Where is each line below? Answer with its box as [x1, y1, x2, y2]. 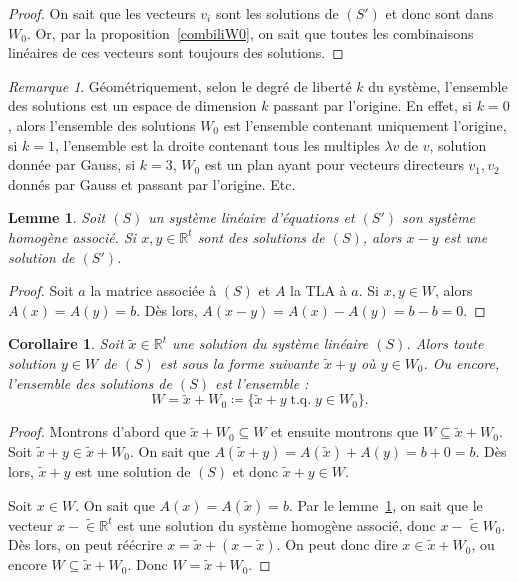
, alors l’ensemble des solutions [8, 114, 196, 135]
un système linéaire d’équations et [148, 207, 355, 228]
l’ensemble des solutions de [8, 372, 172, 393]
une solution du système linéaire [171, 333, 369, 354]
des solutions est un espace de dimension [8, 95, 257, 116]
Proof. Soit [8, 280, 74, 301]
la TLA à [290, 280, 347, 301]
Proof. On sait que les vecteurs [8, 3, 196, 23]
